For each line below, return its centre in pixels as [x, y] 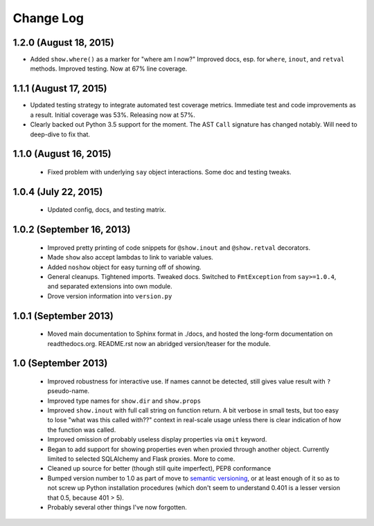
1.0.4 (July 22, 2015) [58, 191]
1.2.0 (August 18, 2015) [63, 43]
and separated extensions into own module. [110, 287]
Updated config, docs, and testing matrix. [107, 210]
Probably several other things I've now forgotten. [117, 507]
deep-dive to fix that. [60, 134]
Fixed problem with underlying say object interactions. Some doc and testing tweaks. [169, 172]
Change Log [48, 18]
